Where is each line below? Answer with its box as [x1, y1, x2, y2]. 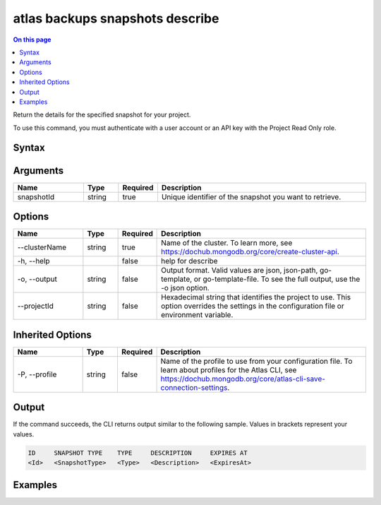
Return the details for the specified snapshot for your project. [13, 110, 191, 119]
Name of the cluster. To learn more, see [161, 238, 293, 248]
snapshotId [17, 191, 55, 201]
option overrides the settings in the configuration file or [161, 301, 345, 311]
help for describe [161, 256, 218, 266]
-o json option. [161, 283, 210, 293]
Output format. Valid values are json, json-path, [161, 266, 318, 275]
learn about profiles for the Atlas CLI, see [160, 364, 297, 374]
